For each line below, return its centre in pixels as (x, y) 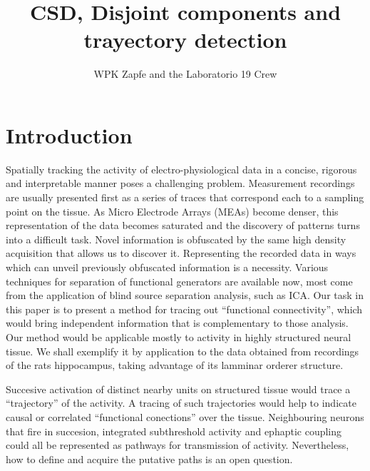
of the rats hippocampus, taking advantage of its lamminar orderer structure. (175, 365)
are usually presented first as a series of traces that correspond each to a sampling (185, 197)
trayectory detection (185, 40)
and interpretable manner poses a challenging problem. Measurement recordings (180, 183)
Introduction (69, 135)
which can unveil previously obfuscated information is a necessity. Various (167, 267)
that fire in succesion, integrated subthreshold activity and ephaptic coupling (174, 431)
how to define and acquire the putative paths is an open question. (149, 459)
